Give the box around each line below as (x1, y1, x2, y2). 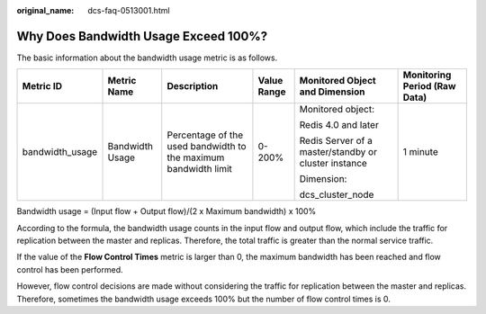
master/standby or (299, 146, 378, 158)
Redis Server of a (299, 135, 373, 148)
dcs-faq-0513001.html (87, 5, 170, 15)
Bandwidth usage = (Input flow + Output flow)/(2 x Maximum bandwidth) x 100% (16, 206, 317, 217)
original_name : (16, 5, 75, 15)
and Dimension (299, 85, 365, 98)
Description (166, 80, 219, 93)
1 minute (402, 146, 438, 158)
